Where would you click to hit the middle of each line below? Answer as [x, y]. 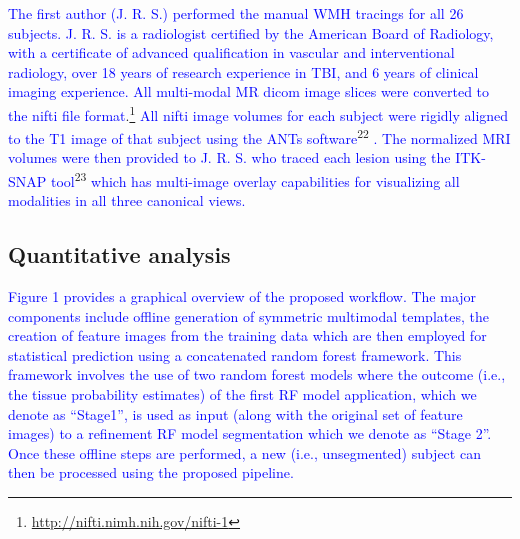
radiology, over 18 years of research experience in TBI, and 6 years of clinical [243, 71]
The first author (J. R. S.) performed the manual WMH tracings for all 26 [236, 13]
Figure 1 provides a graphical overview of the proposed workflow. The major [242, 296]
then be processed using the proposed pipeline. [151, 472]
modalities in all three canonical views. [127, 200]
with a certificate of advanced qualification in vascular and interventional [231, 52]
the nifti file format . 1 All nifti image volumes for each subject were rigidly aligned [258, 113]
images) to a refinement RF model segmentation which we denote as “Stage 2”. [250, 433]
